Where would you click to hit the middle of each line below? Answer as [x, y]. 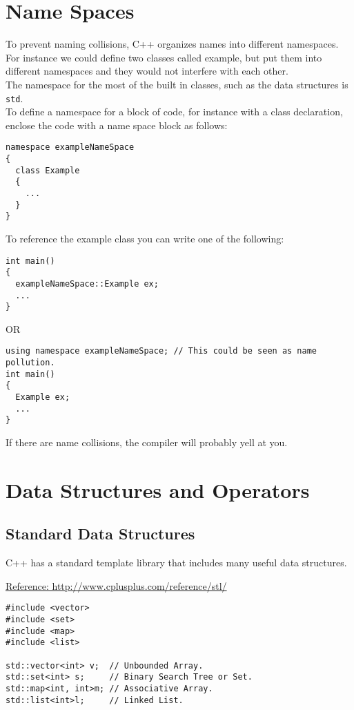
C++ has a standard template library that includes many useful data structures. [176, 563]
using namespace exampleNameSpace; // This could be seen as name [161, 351]
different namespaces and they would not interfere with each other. [147, 71]
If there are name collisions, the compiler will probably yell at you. [147, 442]
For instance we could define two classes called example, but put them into [164, 57]
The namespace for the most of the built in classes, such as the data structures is [177, 84]
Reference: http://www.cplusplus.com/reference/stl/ [116, 585]
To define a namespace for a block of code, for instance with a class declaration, [174, 112]
